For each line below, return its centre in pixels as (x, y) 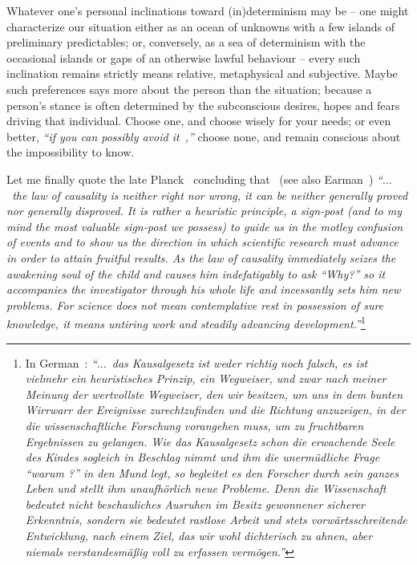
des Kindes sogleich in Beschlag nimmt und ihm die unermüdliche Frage (202, 457)
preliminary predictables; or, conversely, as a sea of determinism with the (186, 42)
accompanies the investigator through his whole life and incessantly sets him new (204, 289)
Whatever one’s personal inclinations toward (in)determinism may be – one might (208, 10)
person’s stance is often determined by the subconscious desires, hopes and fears (203, 105)
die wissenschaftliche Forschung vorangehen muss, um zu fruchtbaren (194, 425)
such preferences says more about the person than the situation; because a (189, 89)
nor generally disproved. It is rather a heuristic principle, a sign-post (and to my (204, 211)
